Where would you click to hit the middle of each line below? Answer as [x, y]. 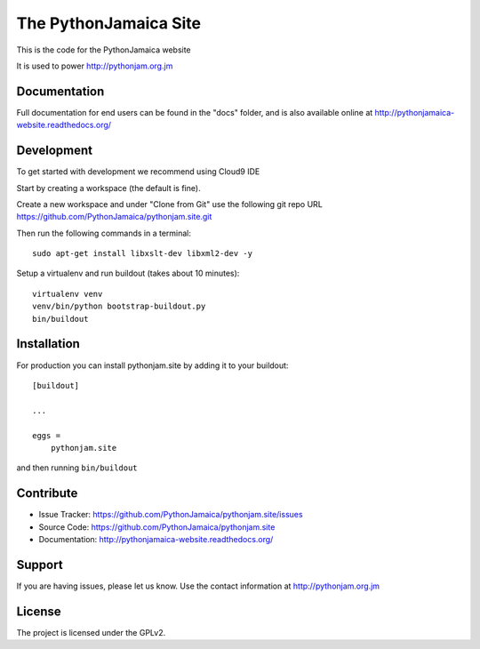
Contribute [47, 493]
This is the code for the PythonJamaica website [104, 50]
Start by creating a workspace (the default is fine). [108, 188]
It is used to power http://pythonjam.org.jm [95, 66]
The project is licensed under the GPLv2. [91, 632]
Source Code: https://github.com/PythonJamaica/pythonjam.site [157, 527]
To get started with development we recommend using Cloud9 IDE [138, 172]
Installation [48, 344]
